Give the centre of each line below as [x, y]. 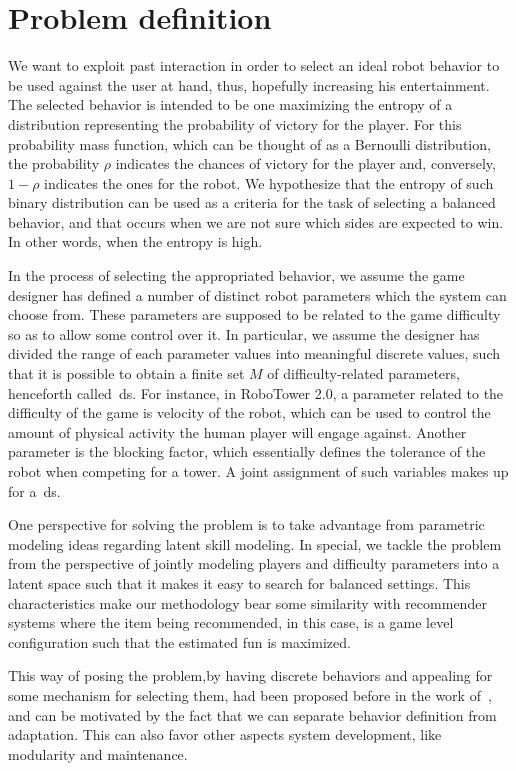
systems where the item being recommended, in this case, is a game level [231, 622]
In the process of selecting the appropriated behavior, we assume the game [236, 275]
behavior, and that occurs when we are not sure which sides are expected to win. [256, 221]
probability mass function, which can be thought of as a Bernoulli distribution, [249, 143]
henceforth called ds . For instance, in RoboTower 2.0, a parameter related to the [256, 392]
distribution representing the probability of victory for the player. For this [235, 123]
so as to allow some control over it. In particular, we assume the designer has [244, 333]
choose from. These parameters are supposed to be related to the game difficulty [254, 314]
